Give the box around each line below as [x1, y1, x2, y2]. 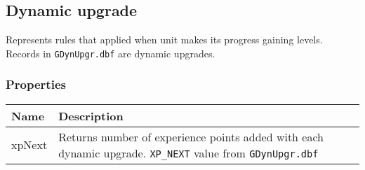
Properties [6, 76, 66, 93]
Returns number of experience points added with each [58, 128, 324, 145]
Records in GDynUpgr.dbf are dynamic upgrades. [6, 45, 215, 60]
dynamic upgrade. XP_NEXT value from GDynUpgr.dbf [58, 144, 319, 161]
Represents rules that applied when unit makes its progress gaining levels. [6, 32, 323, 47]
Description [58, 107, 124, 124]
